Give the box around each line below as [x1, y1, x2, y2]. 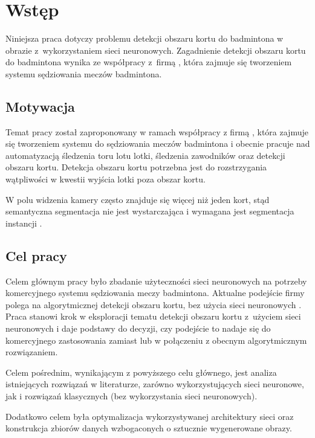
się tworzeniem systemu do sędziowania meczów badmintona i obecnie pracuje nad [5, 137, 310, 150]
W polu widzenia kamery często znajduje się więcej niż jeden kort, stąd [5, 193, 270, 205]
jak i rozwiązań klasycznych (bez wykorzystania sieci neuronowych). [5, 390, 258, 402]
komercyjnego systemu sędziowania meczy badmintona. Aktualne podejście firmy [5, 286, 305, 299]
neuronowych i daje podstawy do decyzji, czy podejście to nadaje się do [5, 322, 271, 335]
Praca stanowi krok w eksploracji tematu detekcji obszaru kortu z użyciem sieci [5, 310, 301, 323]
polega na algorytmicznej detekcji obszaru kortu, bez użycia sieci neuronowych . [5, 298, 302, 311]
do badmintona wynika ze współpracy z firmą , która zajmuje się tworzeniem [5, 56, 292, 68]
